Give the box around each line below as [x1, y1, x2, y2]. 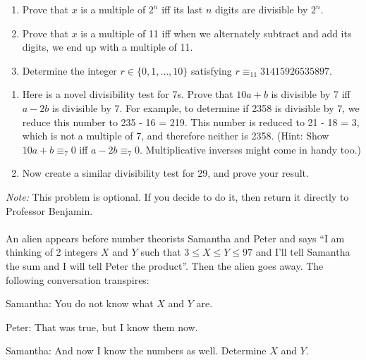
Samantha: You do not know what [6, 296, 154, 311]
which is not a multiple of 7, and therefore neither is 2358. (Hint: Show [22, 128, 329, 143]
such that [140, 244, 181, 259]
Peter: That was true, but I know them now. [6, 319, 198, 334]
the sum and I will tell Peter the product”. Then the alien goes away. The [6, 258, 324, 273]
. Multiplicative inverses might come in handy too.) [139, 142, 362, 156]
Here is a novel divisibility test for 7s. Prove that [22, 87, 233, 101]
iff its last [161, 2, 203, 16]
